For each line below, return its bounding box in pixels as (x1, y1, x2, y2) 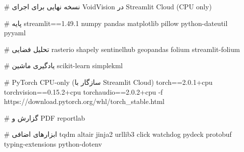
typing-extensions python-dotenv (4, 138, 102, 149)
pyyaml (4, 27, 26, 38)
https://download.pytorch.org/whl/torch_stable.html (4, 96, 164, 106)
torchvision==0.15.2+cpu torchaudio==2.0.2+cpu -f (4, 86, 163, 97)
